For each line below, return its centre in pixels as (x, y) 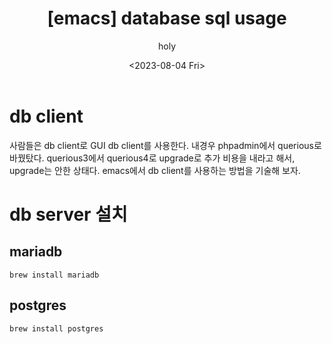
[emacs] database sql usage (167, 18)
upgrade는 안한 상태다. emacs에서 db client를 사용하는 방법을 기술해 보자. (155, 170)
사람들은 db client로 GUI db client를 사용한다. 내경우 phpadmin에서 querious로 (165, 145)
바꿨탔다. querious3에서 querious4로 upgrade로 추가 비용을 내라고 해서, (152, 158)
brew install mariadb (54, 275)
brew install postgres (56, 328)
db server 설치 (68, 214)
